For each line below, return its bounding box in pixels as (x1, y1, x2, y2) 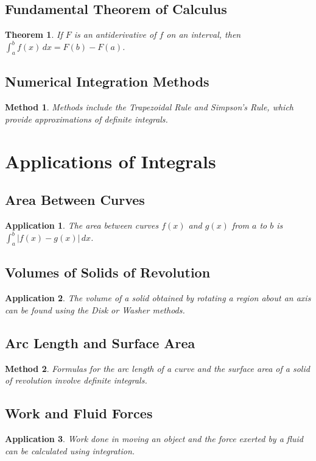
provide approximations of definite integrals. (5, 112, 168, 125)
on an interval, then (166, 28, 241, 41)
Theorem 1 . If (5, 28, 63, 41)
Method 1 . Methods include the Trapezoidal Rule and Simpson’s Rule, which (5, 101, 293, 113)
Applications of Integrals (5, 148, 216, 173)
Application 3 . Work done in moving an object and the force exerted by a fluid (5, 432, 304, 445)
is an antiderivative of (74, 28, 156, 41)
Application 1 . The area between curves (5, 219, 159, 232)
